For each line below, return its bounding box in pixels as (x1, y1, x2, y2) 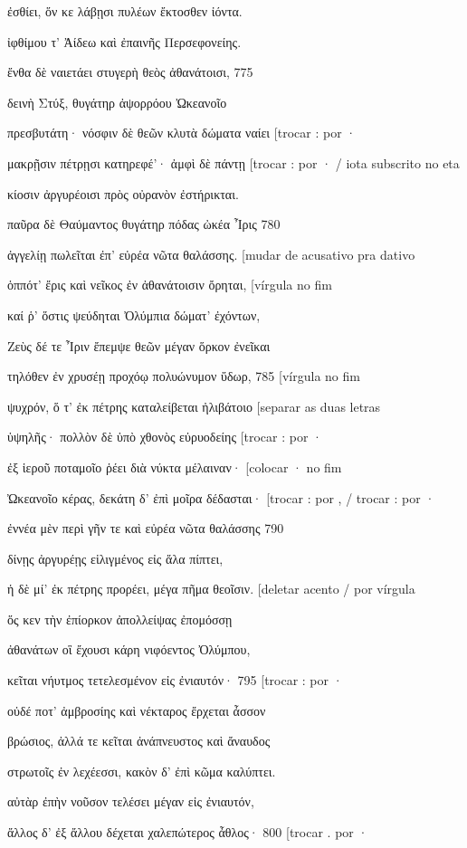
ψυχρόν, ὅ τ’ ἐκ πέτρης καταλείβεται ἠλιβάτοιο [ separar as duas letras (7, 396, 381, 415)
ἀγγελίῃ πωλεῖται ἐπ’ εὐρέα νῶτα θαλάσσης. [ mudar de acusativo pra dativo (7, 244, 415, 263)
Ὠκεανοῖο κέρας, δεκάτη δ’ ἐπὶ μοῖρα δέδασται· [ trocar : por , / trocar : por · (7, 488, 435, 507)
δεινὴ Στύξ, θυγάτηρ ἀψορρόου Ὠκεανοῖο (7, 92, 227, 111)
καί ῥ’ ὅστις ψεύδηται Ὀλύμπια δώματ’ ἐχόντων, (7, 305, 261, 324)
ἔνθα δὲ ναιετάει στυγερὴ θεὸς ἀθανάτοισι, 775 (7, 62, 253, 81)
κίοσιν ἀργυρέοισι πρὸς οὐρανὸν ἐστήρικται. (7, 184, 239, 203)
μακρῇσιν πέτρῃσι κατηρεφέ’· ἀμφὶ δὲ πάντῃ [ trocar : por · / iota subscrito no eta (7, 153, 460, 172)
